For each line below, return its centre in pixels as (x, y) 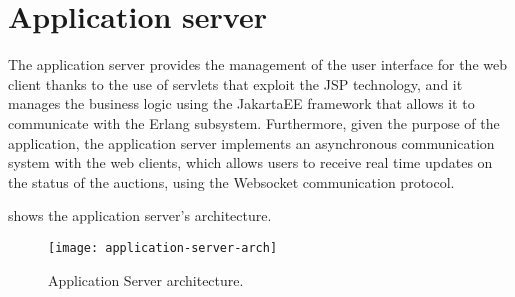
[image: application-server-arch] (163, 247)
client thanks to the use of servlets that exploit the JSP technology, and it (235, 83)
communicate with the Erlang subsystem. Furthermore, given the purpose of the (254, 122)
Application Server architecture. (146, 279)
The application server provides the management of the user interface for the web (257, 64)
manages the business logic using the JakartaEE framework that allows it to (241, 103)
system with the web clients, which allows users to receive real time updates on (250, 162)
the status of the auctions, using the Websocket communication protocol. (231, 181)
